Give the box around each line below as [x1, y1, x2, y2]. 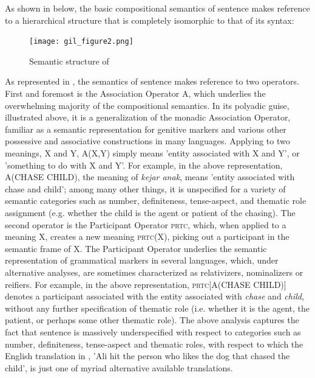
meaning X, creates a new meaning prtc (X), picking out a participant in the [5, 230, 290, 243]
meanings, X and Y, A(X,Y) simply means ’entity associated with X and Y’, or [5, 147, 300, 159]
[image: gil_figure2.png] [29, 37, 134, 46]
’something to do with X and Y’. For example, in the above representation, [5, 158, 283, 171]
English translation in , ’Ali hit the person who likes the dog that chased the [5, 349, 290, 362]
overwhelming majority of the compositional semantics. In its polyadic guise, [5, 99, 290, 111]
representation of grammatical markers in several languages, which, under [5, 254, 279, 267]
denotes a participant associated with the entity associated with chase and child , [5, 290, 304, 303]
